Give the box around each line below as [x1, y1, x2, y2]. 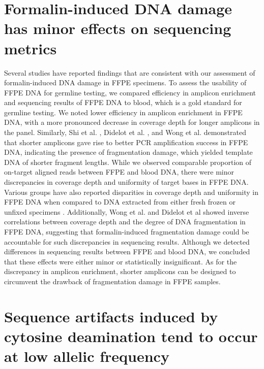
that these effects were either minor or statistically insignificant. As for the [4, 256, 237, 266]
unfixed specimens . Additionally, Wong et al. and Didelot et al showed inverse [4, 206, 249, 217]
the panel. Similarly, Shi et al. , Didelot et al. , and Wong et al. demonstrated [4, 127, 247, 138]
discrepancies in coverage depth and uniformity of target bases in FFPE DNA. [4, 177, 249, 187]
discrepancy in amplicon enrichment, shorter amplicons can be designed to [4, 266, 236, 277]
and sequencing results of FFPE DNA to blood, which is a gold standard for [4, 97, 242, 108]
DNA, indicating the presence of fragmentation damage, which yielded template [4, 147, 253, 157]
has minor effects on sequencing [4, 18, 231, 39]
